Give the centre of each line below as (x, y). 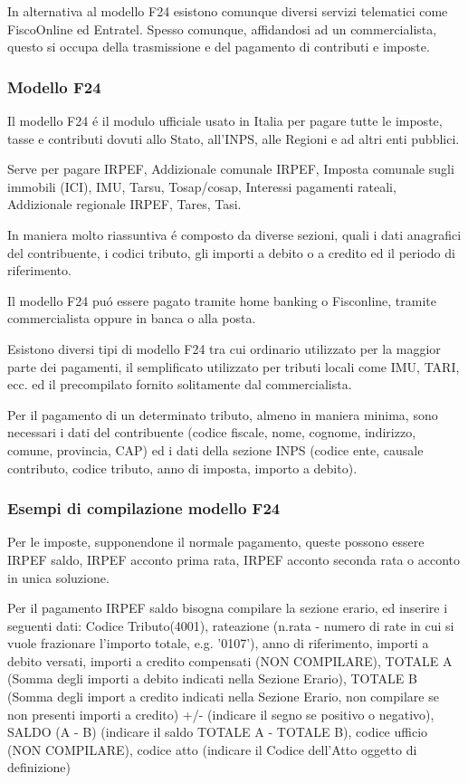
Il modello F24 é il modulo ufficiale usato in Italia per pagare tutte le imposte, (225, 120)
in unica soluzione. (58, 577)
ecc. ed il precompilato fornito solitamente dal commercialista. (180, 384)
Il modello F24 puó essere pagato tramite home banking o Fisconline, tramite (222, 300)
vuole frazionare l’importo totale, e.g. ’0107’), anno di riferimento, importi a (218, 643)
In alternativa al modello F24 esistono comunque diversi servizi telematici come (228, 11)
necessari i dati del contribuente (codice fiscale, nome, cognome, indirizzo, (212, 432)
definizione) (39, 767)
